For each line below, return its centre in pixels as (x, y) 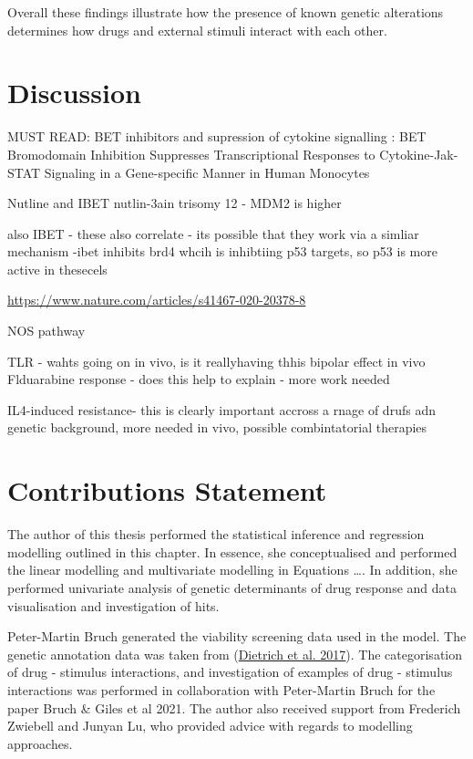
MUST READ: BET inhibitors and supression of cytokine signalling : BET (217, 136)
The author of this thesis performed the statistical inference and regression (216, 534)
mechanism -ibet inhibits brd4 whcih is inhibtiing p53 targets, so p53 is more (222, 251)
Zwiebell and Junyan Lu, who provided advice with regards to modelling (210, 726)
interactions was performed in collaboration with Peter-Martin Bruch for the (221, 689)
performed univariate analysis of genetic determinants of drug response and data (232, 587)
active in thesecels (57, 269)
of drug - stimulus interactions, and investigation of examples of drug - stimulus (230, 672)
